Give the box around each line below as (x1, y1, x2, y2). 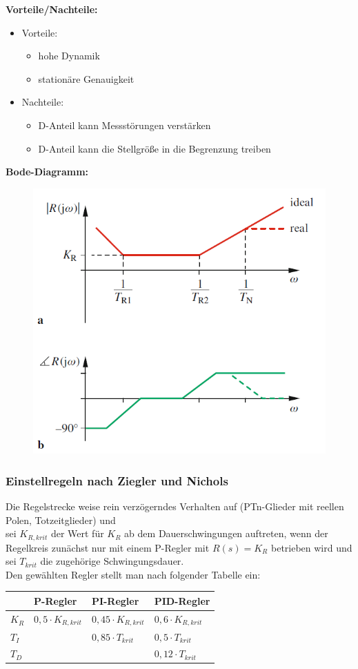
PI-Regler (91, 593, 139, 608)
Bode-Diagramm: (6, 164, 89, 179)
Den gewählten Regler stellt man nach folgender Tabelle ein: (6, 567, 261, 581)
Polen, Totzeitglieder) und (6, 512, 116, 527)
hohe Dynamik (38, 48, 100, 63)
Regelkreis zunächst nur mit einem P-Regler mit (6, 540, 210, 554)
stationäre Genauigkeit (38, 71, 135, 86)
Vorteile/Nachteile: (6, 2, 98, 16)
